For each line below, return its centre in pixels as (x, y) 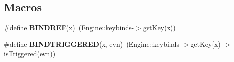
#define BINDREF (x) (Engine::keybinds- (69, 28)
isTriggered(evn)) (30, 53)
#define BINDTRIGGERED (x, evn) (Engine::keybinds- (93, 44)
